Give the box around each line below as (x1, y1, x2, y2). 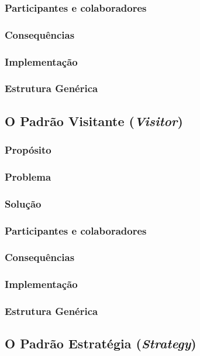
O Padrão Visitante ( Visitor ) (5, 111, 183, 130)
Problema (5, 169, 51, 184)
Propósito (5, 143, 51, 157)
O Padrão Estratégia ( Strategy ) (5, 334, 196, 352)
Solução (5, 196, 42, 211)
